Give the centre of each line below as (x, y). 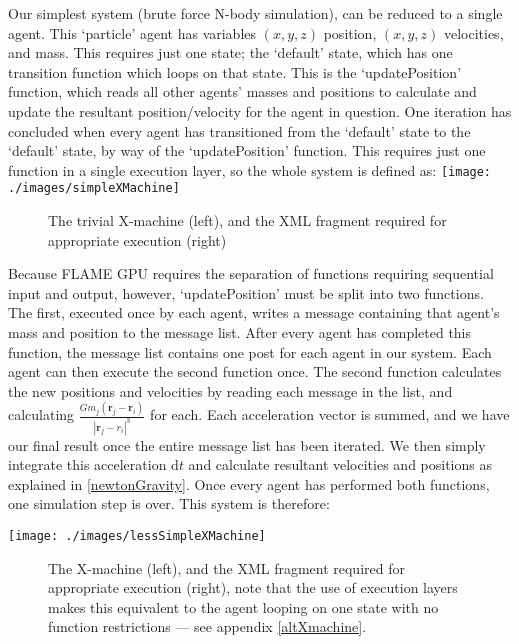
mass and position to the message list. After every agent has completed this (240, 332)
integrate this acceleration (87, 464)
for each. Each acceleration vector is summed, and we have (330, 414)
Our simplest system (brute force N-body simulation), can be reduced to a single (255, 13)
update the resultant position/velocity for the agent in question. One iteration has (260, 110)
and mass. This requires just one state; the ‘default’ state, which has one (230, 52)
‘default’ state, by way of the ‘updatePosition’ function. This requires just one (247, 150)
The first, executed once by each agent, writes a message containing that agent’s (254, 312)
